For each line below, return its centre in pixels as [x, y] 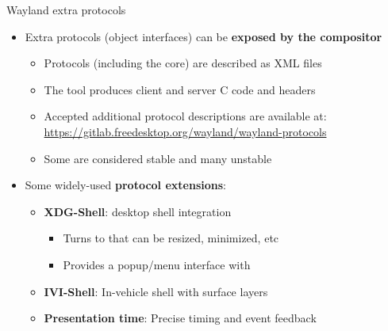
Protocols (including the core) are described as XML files [183, 63]
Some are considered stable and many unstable [158, 158]
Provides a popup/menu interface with [157, 264]
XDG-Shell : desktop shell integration [138, 211]
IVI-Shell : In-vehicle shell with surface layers [156, 291]
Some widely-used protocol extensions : [125, 185]
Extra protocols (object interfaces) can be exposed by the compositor [204, 36]
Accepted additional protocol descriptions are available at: [185, 116]
